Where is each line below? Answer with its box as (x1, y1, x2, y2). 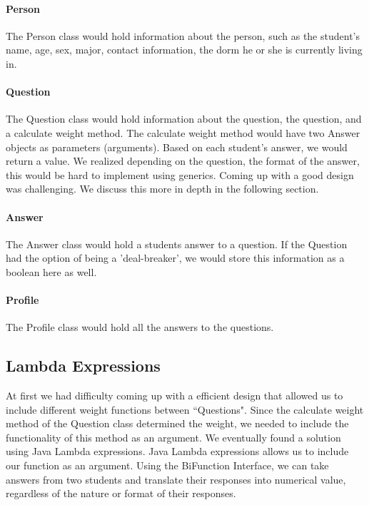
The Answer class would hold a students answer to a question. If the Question (6, 236, 348, 251)
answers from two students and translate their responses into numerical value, (6, 471, 346, 486)
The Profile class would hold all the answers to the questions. (6, 320, 274, 335)
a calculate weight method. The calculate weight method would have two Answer (6, 125, 360, 140)
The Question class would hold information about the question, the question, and (6, 111, 362, 126)
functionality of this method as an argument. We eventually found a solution (6, 429, 341, 444)
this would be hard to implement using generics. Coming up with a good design (6, 167, 354, 182)
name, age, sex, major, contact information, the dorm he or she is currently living (6, 42, 363, 57)
